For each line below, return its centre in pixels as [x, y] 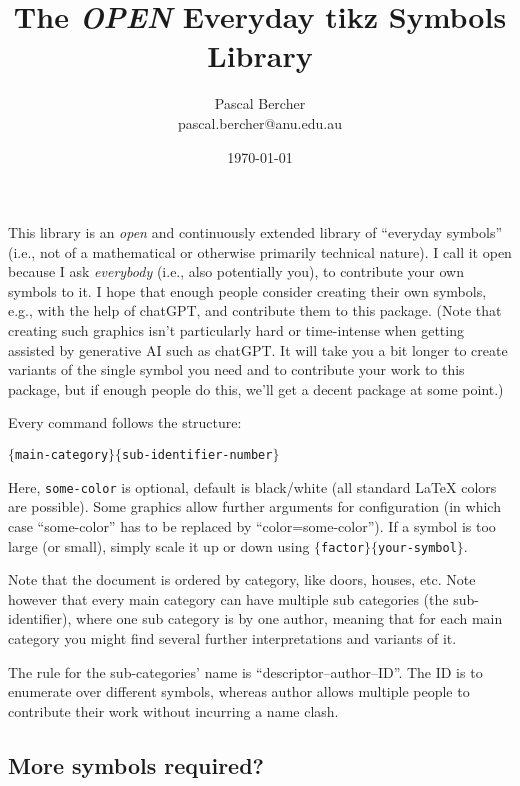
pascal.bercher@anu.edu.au [260, 122]
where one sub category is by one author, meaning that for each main [289, 618]
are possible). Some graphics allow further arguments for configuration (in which [254, 506]
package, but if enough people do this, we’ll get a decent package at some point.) [256, 388]
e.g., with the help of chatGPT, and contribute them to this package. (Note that [255, 310]
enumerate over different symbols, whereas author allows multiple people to [239, 691]
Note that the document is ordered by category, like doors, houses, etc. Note [242, 579]
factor [343, 547]
